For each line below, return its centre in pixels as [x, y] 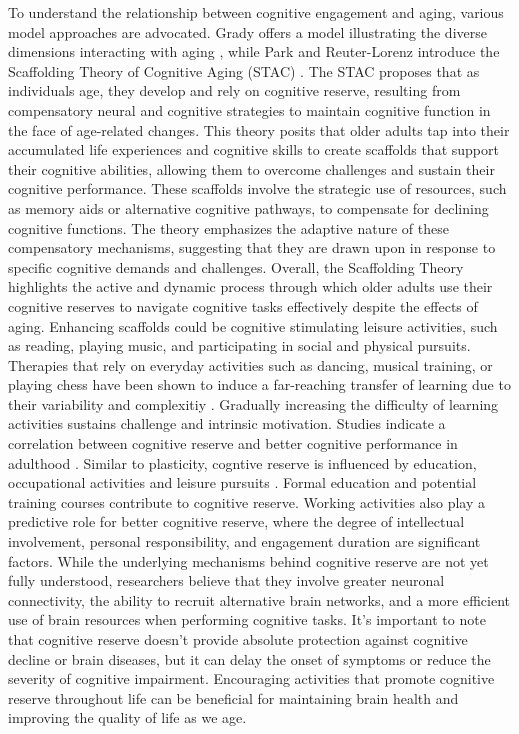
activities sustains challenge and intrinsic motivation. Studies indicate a [227, 423]
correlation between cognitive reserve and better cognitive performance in [233, 443]
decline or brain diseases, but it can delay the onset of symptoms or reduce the [249, 658]
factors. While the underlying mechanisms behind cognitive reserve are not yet [248, 560]
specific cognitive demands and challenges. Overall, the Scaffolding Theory [236, 266]
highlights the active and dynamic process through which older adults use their [250, 286]
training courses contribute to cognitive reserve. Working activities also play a [247, 501]
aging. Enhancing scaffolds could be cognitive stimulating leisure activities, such [253, 325]
